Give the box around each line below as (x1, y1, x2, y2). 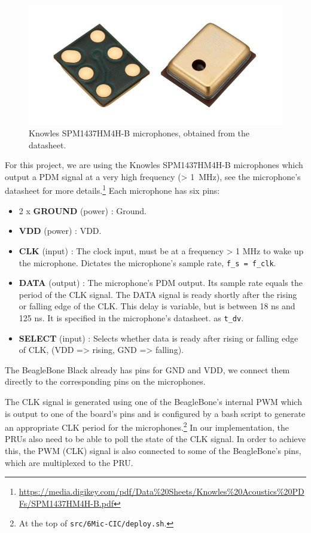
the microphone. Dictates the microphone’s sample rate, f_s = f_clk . (19, 256, 276, 269)
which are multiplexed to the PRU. (5, 456, 133, 468)
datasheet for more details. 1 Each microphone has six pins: (5, 182, 220, 197)
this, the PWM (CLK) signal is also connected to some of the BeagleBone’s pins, (5, 444, 301, 457)
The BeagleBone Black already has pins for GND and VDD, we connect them (5, 363, 290, 376)
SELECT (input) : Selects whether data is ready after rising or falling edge (19, 331, 298, 344)
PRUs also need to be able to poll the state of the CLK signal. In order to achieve (5, 433, 306, 445)
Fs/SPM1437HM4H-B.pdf (19, 497, 114, 509)
